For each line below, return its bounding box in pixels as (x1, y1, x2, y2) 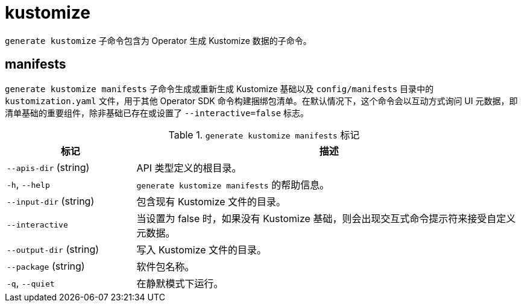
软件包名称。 (136, 260, 195, 273)
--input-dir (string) (7, 194, 95, 207)
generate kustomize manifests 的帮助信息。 (136, 178, 330, 191)
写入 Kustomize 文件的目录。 (136, 243, 267, 256)
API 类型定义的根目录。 (136, 161, 242, 174)
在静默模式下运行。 (136, 277, 224, 290)
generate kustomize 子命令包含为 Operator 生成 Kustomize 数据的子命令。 (5, 35, 312, 46)
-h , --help (7, 178, 50, 190)
